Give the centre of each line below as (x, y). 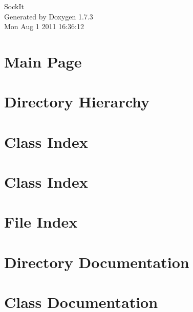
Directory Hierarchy (77, 102)
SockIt (14, 6)
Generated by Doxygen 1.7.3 (49, 16)
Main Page (43, 61)
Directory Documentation (97, 262)
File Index (41, 222)
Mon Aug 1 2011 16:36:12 (44, 26)
